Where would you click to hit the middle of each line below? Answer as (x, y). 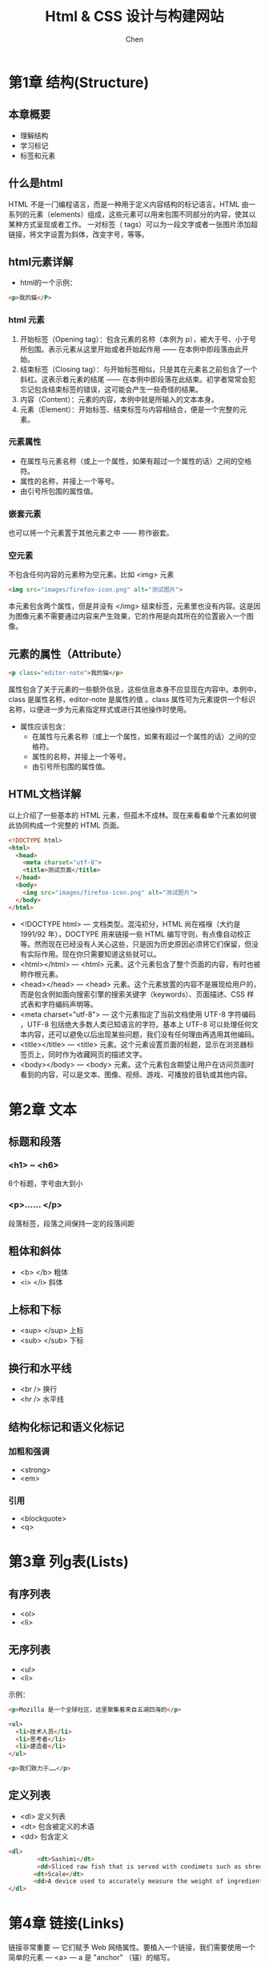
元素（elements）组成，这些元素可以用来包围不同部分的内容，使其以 (143, 214)
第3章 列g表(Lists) (69, 1562)
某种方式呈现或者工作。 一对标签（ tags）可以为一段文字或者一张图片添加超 (133, 224)
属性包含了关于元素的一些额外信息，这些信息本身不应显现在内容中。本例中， (134, 689)
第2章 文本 (43, 1109)
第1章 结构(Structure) (79, 82)
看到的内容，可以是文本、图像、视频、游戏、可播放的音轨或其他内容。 (136, 1074)
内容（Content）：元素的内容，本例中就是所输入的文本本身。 (119, 399)
